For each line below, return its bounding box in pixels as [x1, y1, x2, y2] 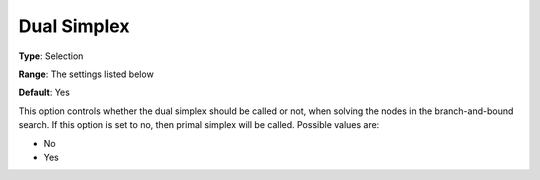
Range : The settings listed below [18, 68, 154, 80]
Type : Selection [18, 50, 84, 62]
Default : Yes [18, 86, 70, 99]
